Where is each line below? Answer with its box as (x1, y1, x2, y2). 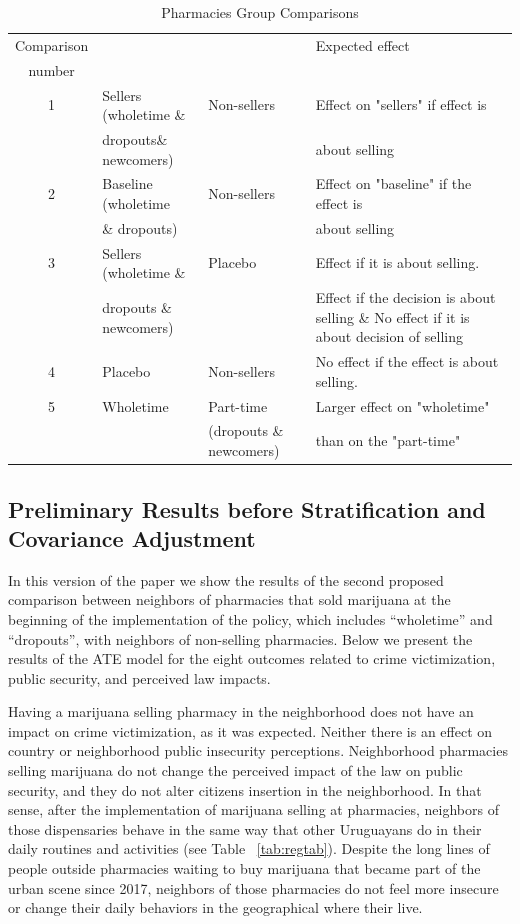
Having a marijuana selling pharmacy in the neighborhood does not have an (8, 701, 474, 722)
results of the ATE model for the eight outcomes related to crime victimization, (8, 648, 496, 669)
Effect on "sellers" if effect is (315, 94, 487, 115)
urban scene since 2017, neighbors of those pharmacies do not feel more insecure (8, 877, 499, 898)
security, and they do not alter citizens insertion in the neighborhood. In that (8, 779, 482, 800)
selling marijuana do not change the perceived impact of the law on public (8, 760, 463, 781)
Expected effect (315, 34, 410, 55)
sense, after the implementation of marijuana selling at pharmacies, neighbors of (8, 799, 499, 820)
